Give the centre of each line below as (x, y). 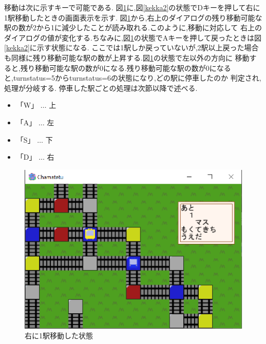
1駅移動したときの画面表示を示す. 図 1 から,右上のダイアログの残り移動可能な (133, 17)
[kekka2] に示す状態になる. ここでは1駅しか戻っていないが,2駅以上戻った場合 (131, 47)
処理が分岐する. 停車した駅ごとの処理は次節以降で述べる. (101, 88)
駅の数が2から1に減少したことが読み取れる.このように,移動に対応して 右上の (133, 27)
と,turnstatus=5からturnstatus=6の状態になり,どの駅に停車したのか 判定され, (133, 78)
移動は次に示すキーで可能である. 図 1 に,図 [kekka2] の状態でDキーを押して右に (132, 7)
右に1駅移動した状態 (59, 336)
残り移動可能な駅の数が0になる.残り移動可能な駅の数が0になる (126, 68)
